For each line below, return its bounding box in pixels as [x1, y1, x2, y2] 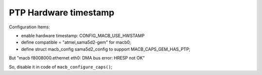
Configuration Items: [9, 24, 50, 30]
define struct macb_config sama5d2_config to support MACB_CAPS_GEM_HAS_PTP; [21, 46, 191, 52]
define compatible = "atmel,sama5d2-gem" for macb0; [21, 39, 131, 45]
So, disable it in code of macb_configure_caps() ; [9, 64, 113, 70]
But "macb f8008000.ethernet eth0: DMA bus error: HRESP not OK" [9, 55, 145, 61]
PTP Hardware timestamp [9, 7, 115, 18]
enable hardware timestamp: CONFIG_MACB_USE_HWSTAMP [21, 33, 145, 38]
